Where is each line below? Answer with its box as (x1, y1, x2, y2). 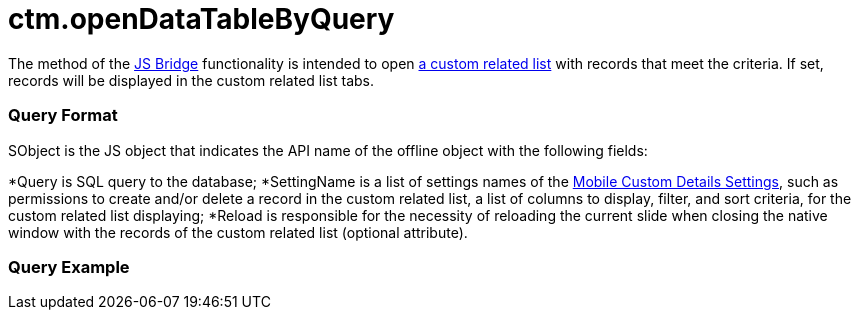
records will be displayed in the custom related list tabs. (8, 71, 375, 89)
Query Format (8, 105, 118, 126)
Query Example (8, 256, 130, 277)
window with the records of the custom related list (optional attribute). (8, 223, 468, 241)
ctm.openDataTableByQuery (8, 2, 395, 36)
